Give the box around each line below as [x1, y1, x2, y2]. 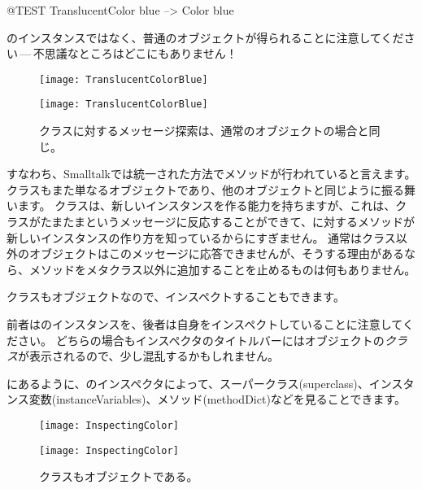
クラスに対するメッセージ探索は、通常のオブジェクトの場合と [39, 122, 369, 139]
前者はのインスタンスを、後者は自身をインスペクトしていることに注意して [7, 316, 402, 333]
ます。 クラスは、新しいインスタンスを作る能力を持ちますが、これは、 [17, 197, 396, 214]
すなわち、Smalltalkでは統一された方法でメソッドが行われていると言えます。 [7, 165, 416, 182]
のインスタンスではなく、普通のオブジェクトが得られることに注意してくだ [7, 28, 404, 46]
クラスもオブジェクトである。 [39, 468, 198, 485]
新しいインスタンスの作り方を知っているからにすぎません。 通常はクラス [7, 229, 396, 246]
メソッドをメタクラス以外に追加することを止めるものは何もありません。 [28, 260, 416, 277]
